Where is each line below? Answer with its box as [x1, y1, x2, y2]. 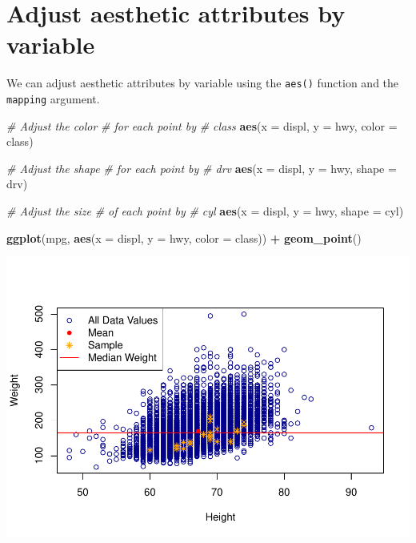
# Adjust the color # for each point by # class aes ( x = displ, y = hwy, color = [6, 117, 398, 134]
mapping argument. [6, 90, 100, 107]
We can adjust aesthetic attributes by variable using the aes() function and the [6, 74, 399, 91]
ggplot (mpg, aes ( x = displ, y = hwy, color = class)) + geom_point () [6, 229, 362, 246]
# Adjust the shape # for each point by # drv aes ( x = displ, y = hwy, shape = [6, 159, 397, 176]
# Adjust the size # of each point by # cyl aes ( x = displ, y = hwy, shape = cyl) [6, 203, 404, 219]
